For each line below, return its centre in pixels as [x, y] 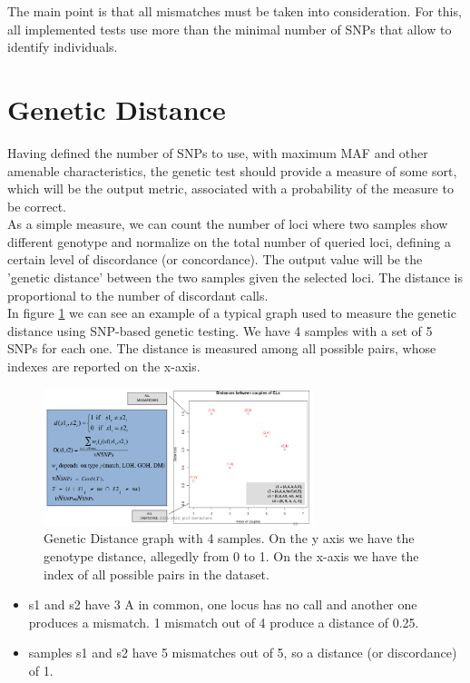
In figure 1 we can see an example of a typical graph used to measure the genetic [232, 313]
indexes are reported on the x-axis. [104, 366]
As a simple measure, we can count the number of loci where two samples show [228, 224]
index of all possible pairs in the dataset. [157, 574]
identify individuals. [63, 47]
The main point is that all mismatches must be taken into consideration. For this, [235, 11]
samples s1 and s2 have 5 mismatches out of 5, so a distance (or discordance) [243, 653]
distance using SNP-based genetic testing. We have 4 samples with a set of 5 [220, 330]
